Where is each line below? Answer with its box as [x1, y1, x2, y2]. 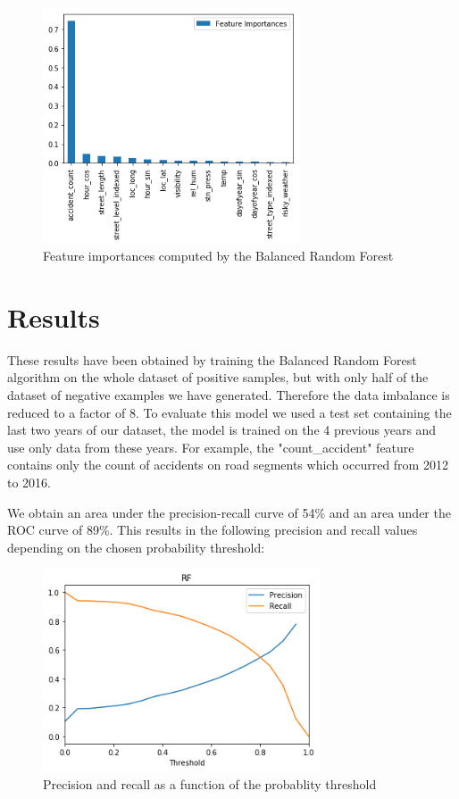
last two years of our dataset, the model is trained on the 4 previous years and [7, 420, 437, 439]
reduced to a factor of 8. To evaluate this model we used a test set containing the [7, 403, 452, 421]
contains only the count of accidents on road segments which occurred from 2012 [7, 455, 448, 474]
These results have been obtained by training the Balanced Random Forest [7, 350, 417, 369]
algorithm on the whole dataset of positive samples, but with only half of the [7, 368, 429, 387]
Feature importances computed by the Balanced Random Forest [43, 246, 394, 265]
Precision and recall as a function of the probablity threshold [43, 774, 377, 793]
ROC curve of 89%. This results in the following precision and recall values [7, 520, 418, 539]
